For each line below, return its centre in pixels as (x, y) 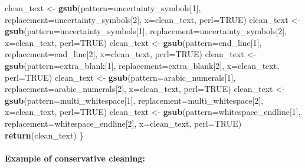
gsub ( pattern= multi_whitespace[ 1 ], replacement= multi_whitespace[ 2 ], (134, 100)
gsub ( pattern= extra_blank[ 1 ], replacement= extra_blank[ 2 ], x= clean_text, (142, 65)
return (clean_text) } (44, 135)
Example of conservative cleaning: (75, 158)
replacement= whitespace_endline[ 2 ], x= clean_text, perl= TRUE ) (123, 123)
